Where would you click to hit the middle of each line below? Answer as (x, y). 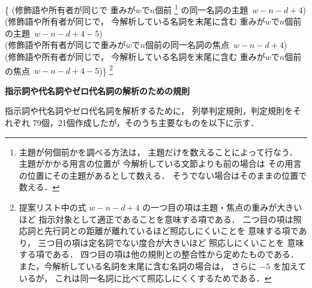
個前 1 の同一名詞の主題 (202, 9)
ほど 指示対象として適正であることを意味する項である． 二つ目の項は (156, 219)
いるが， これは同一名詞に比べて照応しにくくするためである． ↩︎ (145, 277)
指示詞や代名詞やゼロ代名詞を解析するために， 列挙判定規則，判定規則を (149, 111)
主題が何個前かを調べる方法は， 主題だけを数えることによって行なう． (158, 151)
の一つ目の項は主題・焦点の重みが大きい (222, 207)
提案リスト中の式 (52, 207)
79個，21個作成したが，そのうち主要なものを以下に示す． (146, 123)
